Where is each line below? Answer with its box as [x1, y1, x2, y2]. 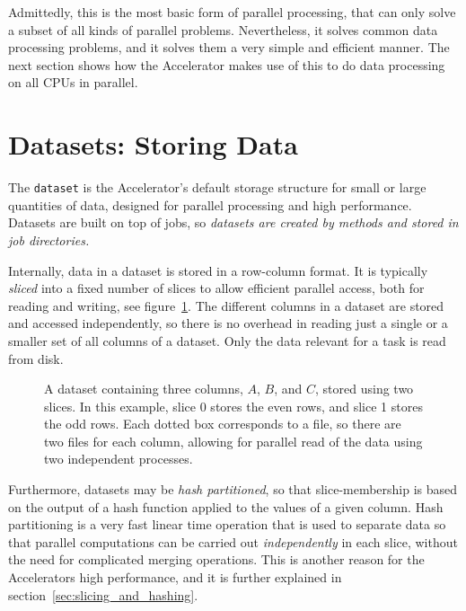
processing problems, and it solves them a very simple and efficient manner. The [8, 38, 450, 57]
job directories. [8, 230, 90, 249]
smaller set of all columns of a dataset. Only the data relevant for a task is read [8, 331, 446, 350]
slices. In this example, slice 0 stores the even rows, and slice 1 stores [44, 396, 423, 415]
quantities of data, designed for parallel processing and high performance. [8, 195, 412, 214]
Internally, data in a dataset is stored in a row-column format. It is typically [8, 261, 428, 279]
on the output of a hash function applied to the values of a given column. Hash [8, 497, 444, 516]
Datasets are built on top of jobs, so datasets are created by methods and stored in [8, 213, 459, 232]
